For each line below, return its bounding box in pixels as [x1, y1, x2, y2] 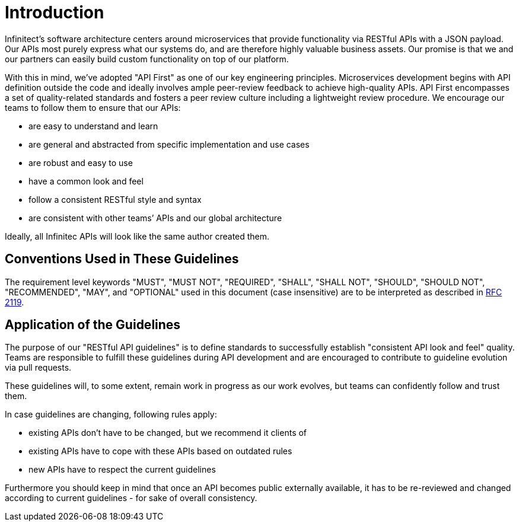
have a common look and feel [28, 176, 144, 186]
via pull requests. [5, 362, 72, 373]
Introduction [5, 2, 104, 23]
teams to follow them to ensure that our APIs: [5, 102, 181, 113]
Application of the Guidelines [5, 317, 181, 333]
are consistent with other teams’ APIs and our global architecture [28, 212, 282, 223]
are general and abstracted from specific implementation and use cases [28, 139, 310, 149]
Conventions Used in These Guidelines [5, 251, 239, 267]
